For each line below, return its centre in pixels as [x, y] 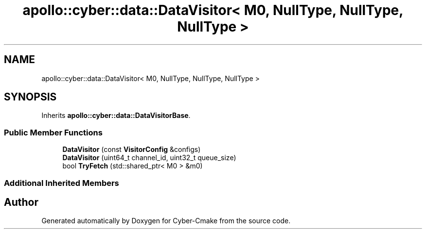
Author [21, 202]
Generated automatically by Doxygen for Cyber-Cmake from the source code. [166, 221]
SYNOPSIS [30, 97]
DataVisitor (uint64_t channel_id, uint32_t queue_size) [149, 158]
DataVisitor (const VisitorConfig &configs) [132, 150]
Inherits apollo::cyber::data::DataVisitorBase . [116, 116]
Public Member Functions [53, 132]
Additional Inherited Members [62, 183]
